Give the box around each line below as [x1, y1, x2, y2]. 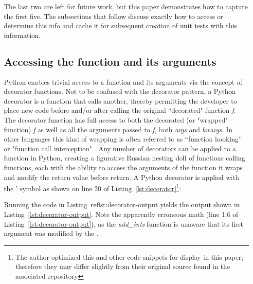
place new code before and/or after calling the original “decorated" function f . [4, 105, 236, 115]
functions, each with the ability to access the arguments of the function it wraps [4, 162, 243, 172]
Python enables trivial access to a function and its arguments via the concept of [4, 76, 242, 87]
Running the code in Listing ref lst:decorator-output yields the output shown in [4, 199, 240, 210]
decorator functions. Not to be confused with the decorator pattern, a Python [4, 86, 236, 96]
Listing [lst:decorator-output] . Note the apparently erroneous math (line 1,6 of [4, 209, 238, 219]
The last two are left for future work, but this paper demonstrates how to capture [4, 1, 248, 11]
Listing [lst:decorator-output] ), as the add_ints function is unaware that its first [4, 218, 243, 229]
